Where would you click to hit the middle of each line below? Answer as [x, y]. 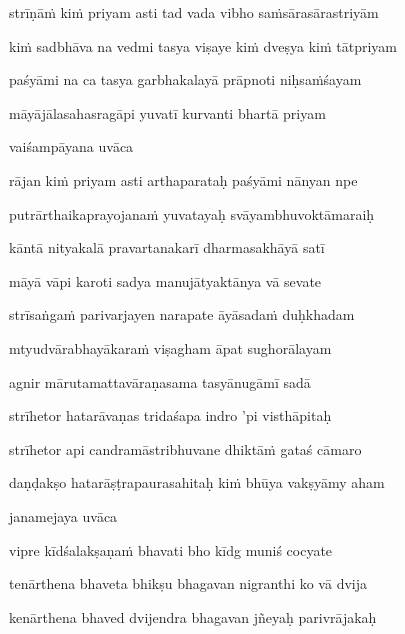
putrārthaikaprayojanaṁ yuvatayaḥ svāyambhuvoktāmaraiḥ [192, 213]
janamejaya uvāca [63, 515]
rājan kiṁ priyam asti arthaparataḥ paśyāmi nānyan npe [183, 179]
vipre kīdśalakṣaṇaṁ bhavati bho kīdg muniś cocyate [171, 549]
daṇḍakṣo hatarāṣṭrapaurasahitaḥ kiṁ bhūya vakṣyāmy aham [197, 482]
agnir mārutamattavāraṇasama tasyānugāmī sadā [160, 381]
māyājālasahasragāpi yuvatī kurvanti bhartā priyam [167, 112]
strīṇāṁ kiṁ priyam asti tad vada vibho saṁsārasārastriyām [194, 12]
